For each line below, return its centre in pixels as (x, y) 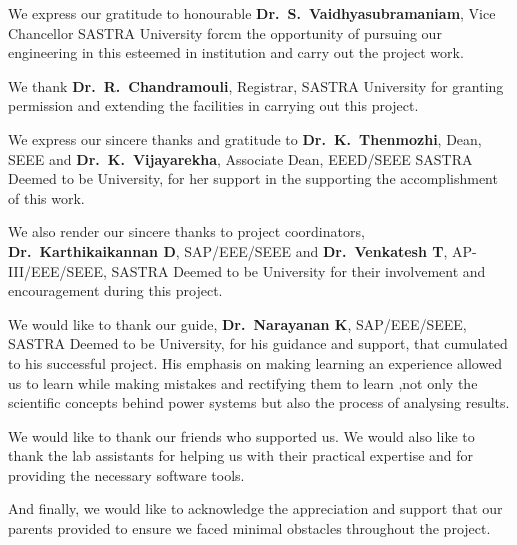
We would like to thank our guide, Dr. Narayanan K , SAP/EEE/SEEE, (237, 323)
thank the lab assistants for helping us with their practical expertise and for (241, 455)
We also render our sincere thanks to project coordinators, (186, 231)
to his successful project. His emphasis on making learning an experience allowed (255, 362)
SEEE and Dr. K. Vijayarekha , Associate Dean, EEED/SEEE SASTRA (240, 158)
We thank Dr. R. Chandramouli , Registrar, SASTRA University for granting (256, 85)
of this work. (46, 197)
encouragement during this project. (115, 290)
